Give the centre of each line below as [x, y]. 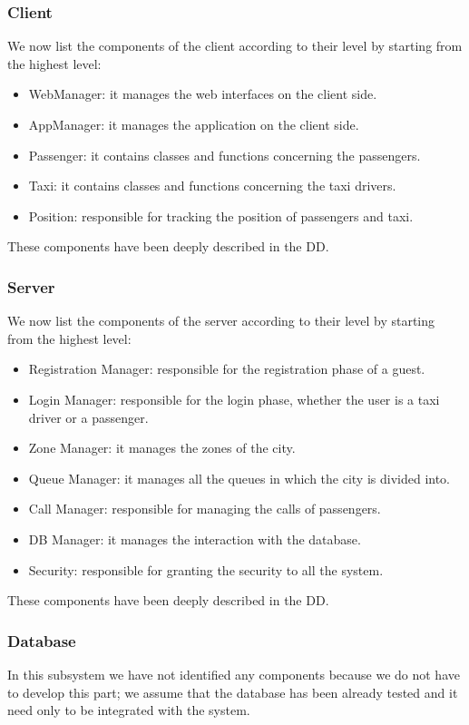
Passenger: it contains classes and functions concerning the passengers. [225, 155]
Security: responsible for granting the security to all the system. [206, 569]
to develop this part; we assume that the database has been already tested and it [233, 692]
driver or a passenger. [88, 417]
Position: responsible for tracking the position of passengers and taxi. [221, 216]
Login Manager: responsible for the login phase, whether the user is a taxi [234, 399]
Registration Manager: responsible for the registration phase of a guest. [227, 369]
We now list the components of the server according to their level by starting [221, 321]
